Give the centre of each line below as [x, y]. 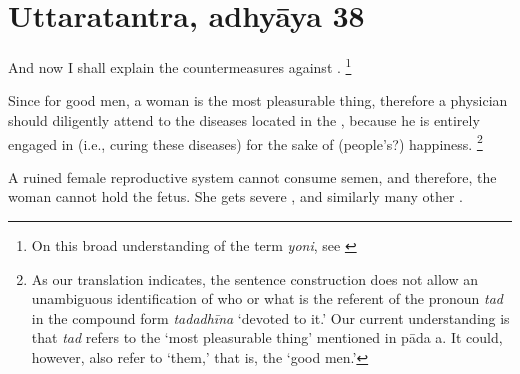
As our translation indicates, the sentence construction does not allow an [255, 278]
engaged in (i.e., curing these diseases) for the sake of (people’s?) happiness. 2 [245, 142]
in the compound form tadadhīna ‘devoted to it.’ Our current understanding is [270, 317]
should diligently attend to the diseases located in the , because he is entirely [244, 119]
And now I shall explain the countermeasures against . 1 [180, 65]
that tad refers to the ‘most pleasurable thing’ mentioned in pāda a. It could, [267, 337]
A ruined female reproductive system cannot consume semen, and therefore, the [252, 176]
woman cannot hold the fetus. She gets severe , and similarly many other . [236, 196]
